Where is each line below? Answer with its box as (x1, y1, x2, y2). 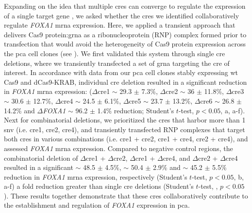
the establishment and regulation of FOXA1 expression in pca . (4, 200, 190, 210)
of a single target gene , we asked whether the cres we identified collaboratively (4, 10, 239, 20)
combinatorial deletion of (4, 152, 78, 163)
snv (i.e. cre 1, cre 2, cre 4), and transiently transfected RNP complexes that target (4, 124, 245, 134)
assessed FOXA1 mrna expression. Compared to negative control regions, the (4, 143, 233, 153)
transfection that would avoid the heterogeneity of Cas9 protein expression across (4, 39, 246, 49)
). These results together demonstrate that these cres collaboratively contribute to (4, 190, 248, 200)
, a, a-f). (220, 105, 245, 115)
